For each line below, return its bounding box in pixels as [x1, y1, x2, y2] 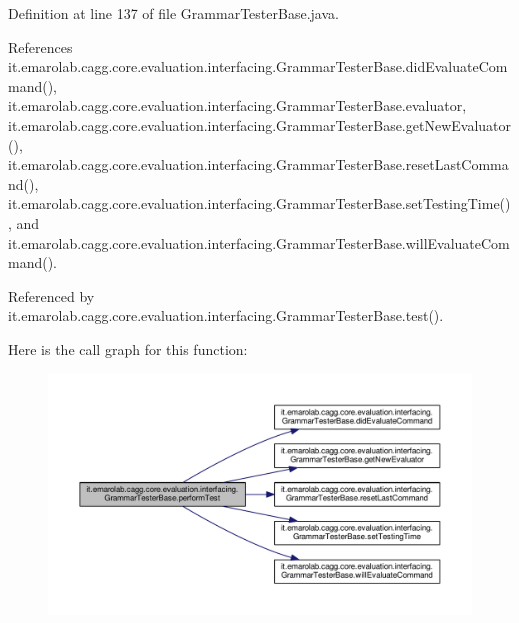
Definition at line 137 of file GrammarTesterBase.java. [8, 3, 339, 23]
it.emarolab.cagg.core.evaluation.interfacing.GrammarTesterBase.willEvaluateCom [8, 232, 510, 253]
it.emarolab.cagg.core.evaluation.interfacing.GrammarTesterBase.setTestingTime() [8, 193, 511, 214]
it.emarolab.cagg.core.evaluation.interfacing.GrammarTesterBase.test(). [8, 305, 444, 326]
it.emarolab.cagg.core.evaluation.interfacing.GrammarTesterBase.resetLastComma [8, 154, 509, 175]
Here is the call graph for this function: [8, 338, 248, 359]
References [8, 36, 73, 57]
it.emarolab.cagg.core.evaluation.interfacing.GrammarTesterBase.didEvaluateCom [8, 56, 508, 77]
